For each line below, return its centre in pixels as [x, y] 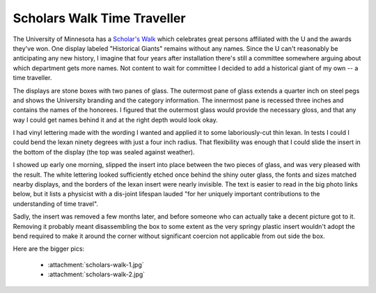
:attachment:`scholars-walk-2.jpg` [96, 274]
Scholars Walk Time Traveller [99, 18]
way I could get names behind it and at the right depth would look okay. [116, 120]
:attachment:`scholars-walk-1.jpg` [96, 264]
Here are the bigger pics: [49, 249]
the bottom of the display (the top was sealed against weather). [104, 152]
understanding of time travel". [56, 204]
